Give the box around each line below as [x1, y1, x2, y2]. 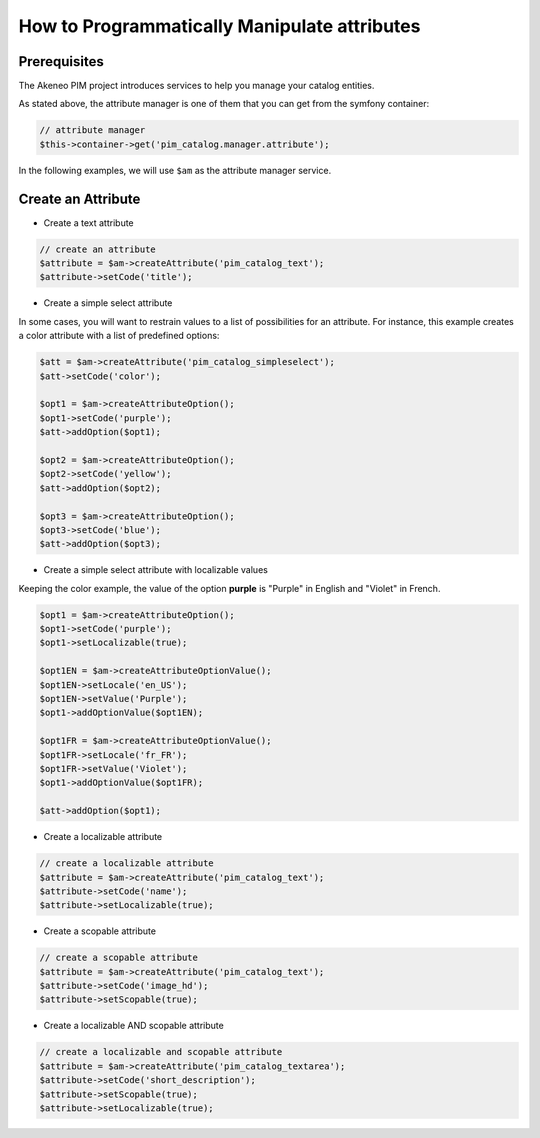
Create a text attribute [43, 216, 134, 229]
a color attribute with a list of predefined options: [18, 330, 220, 342]
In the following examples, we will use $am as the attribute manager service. [18, 164, 332, 176]
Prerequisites [18, 53, 104, 70]
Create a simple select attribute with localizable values [43, 564, 269, 576]
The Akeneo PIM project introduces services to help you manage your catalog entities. [18, 80, 375, 92]
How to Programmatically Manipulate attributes [18, 15, 421, 37]
